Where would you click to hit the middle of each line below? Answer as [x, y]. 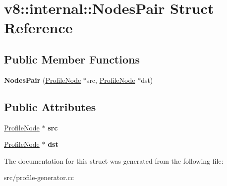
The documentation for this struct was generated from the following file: [114, 160]
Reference [38, 28]
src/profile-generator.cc [39, 177]
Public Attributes [50, 106]
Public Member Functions [72, 59]
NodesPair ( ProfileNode [43, 80]
